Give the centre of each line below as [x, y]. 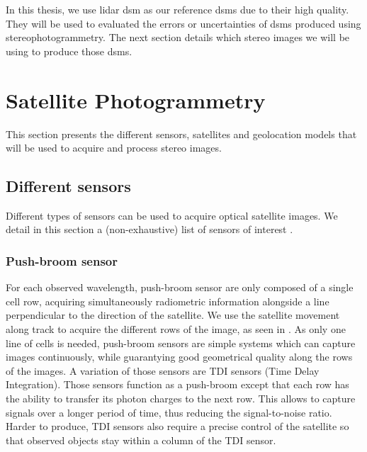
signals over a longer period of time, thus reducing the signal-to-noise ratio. [169, 412]
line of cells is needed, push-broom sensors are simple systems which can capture [181, 343]
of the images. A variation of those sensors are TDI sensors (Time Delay [163, 370]
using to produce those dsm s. [69, 51]
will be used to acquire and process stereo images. [114, 148]
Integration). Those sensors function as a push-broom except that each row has [177, 384]
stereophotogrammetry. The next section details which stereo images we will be [178, 37]
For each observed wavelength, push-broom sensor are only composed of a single [180, 287]
